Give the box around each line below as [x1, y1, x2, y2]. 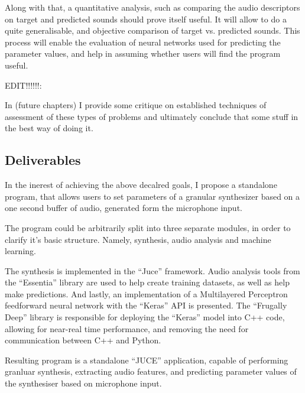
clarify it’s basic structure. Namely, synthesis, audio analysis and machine [5, 233, 271, 245]
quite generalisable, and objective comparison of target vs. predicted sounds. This [5, 24, 300, 37]
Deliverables [5, 151, 81, 169]
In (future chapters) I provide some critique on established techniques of [5, 99, 267, 111]
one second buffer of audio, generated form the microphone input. [5, 202, 242, 214]
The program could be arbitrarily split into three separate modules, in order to [5, 221, 291, 233]
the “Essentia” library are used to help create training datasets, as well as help [5, 276, 290, 288]
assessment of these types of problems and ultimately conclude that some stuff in [5, 110, 298, 122]
